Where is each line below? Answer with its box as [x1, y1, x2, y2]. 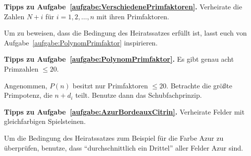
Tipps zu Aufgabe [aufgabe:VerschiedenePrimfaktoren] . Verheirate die [4, 1, 242, 11]
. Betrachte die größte [166, 80, 232, 90]
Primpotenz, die [4, 90, 52, 100]
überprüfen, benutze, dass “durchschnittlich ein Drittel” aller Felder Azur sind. [4, 142, 243, 153]
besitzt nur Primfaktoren [72, 80, 148, 90]
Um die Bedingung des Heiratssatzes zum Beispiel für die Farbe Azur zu [4, 132, 224, 143]
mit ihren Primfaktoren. [97, 11, 169, 21]
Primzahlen [4, 63, 39, 74]
